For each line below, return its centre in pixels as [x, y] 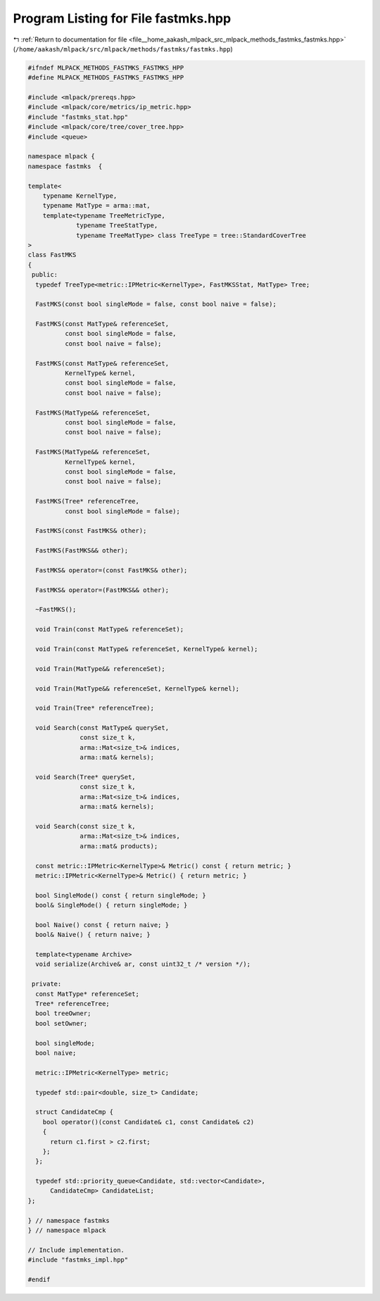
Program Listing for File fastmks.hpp [122, 18]
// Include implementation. [76, 1250]
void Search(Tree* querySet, [86, 777]
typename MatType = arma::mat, [96, 206]
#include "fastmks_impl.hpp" [78, 1260]
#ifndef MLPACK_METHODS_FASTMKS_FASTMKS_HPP [106, 68]
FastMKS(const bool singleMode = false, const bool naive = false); [156, 304]
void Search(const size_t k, [86, 826]
